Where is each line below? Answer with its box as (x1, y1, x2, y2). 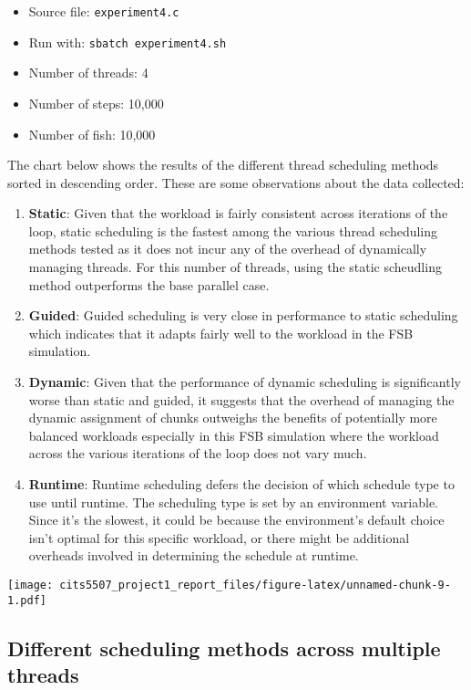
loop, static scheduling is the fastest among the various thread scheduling (28, 221, 438, 240)
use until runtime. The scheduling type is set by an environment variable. (28, 492, 438, 511)
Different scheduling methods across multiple (7, 633, 441, 662)
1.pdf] (7, 593, 46, 607)
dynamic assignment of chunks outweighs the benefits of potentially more (28, 408, 437, 427)
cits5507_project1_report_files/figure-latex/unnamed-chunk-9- (59, 578, 451, 591)
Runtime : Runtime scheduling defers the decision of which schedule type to (28, 475, 455, 493)
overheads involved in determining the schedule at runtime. (28, 546, 359, 565)
